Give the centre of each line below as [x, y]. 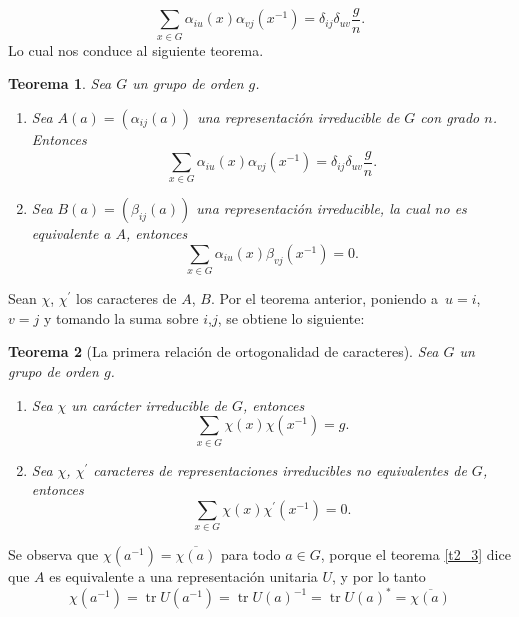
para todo [250, 554]
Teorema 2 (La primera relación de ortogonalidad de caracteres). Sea [223, 351]
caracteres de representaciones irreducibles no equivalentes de [280, 469]
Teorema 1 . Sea [60, 83]
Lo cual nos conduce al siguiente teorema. [136, 49]
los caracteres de [126, 298]
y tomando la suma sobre [121, 317]
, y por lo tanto [379, 576]
